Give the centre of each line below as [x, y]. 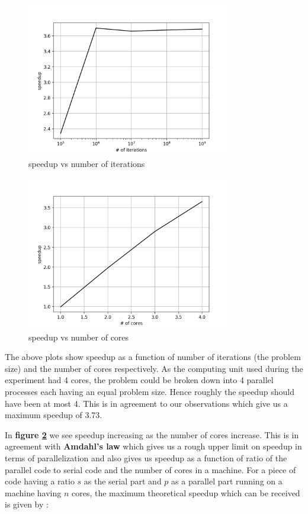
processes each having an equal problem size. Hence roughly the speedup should [150, 391]
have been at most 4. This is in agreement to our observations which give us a [146, 403]
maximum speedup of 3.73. [54, 415]
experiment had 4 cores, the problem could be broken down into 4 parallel [139, 380]
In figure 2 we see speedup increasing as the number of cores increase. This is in [152, 434]
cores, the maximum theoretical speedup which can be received [186, 492]
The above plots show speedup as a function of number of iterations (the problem [153, 357]
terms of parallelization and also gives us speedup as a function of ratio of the [146, 457]
